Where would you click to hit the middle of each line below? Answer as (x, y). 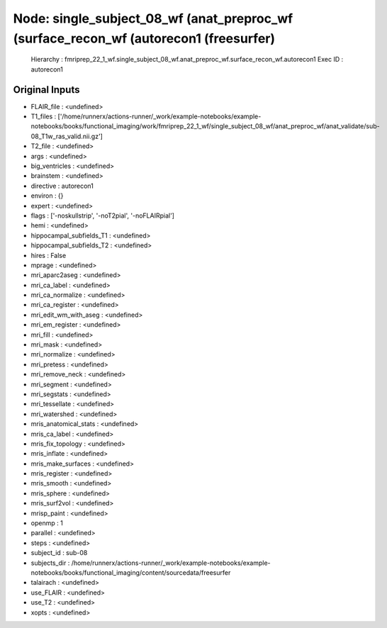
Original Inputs (46, 90)
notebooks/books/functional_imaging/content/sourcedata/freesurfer (131, 573)
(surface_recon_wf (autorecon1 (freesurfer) (144, 38)
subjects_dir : (50, 563)
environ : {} (47, 196)
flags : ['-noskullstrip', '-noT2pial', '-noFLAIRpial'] (103, 215)
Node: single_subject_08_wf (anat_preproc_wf (153, 18)
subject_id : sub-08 (59, 553)
